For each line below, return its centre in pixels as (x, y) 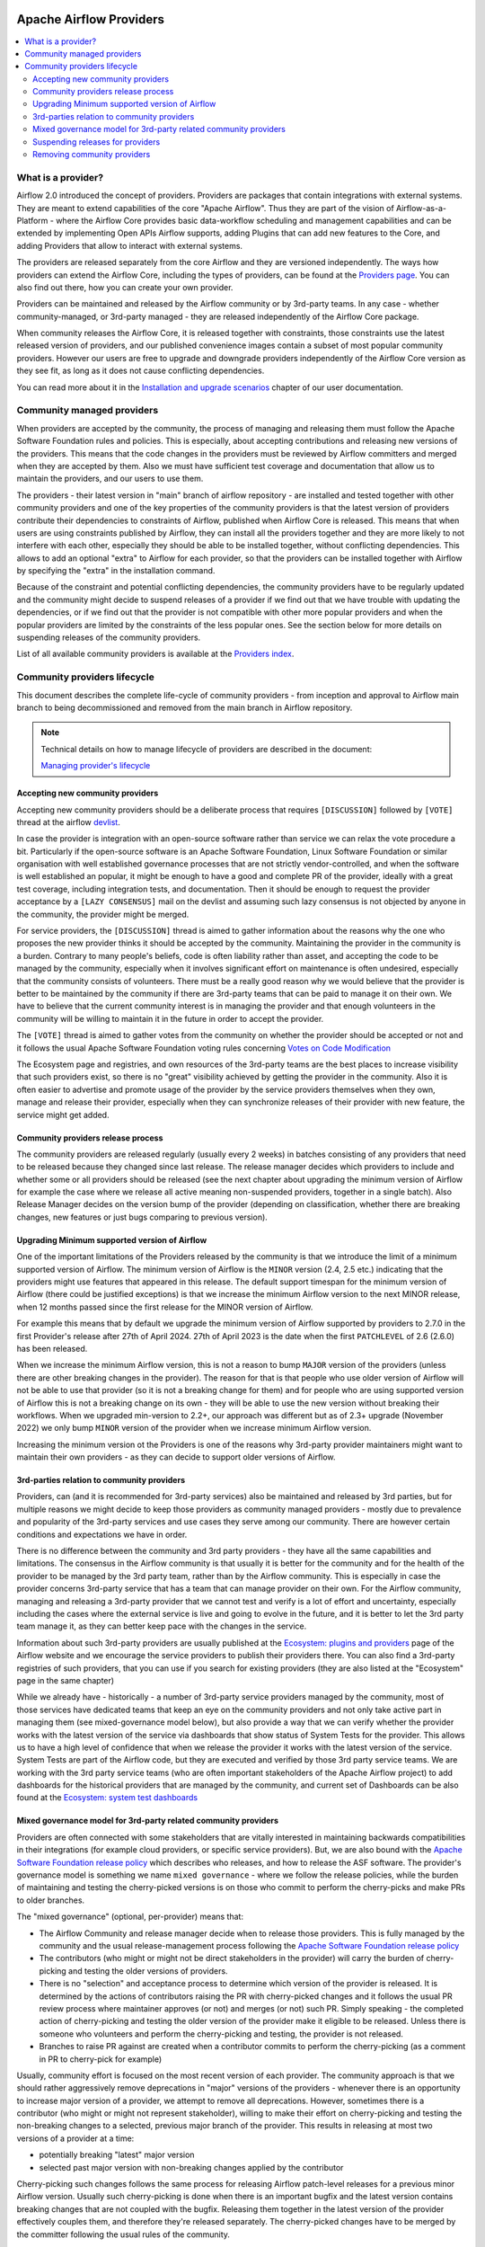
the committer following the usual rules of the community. (123, 2234)
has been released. (52, 1348)
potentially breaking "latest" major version (117, 2155)
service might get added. (63, 1115)
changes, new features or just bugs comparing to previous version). (142, 1217)
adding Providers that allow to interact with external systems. (129, 245)
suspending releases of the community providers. (109, 637)
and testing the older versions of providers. (148, 1971)
